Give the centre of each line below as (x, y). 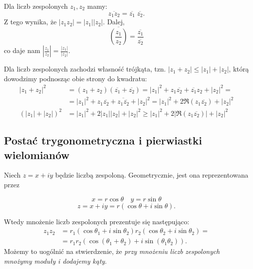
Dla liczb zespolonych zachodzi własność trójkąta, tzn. (85, 69)
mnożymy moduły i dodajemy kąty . (55, 260)
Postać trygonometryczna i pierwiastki (103, 140)
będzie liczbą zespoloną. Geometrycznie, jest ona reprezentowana (152, 175)
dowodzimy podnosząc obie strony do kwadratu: (75, 78)
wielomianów (37, 154)
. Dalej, (114, 22)
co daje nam (22, 50)
